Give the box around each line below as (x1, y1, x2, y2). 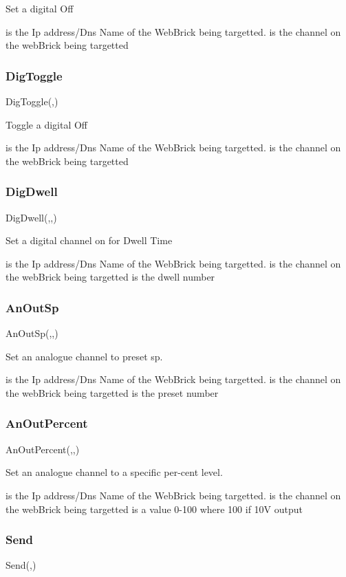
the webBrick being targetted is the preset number (6, 385, 219, 400)
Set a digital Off (6, 1, 74, 15)
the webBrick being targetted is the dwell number (6, 270, 215, 284)
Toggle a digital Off (6, 117, 87, 131)
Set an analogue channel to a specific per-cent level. (6, 465, 223, 479)
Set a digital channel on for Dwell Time (6, 233, 173, 248)
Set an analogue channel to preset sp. (6, 349, 163, 363)
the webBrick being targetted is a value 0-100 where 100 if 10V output (6, 501, 303, 516)
